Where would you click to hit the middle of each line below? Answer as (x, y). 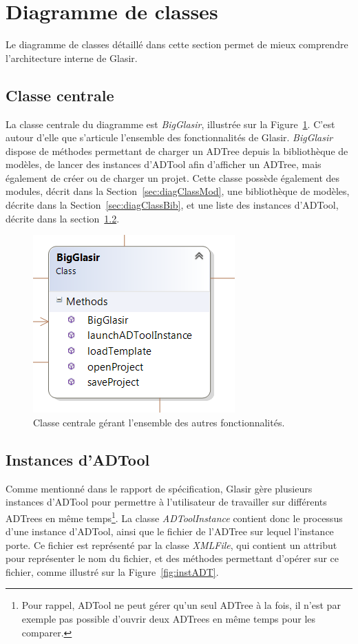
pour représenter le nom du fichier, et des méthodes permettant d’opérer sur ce (172, 558)
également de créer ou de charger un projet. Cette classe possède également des (173, 177)
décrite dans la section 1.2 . (63, 218)
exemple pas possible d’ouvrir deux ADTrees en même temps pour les (169, 619)
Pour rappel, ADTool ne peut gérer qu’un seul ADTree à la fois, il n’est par (181, 605)
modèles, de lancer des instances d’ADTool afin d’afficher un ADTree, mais (164, 164)
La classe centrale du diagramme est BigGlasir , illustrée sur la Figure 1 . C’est (170, 124)
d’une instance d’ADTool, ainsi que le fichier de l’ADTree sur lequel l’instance (170, 531)
